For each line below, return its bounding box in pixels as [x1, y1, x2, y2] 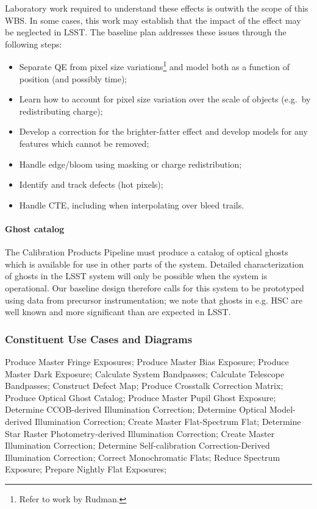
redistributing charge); [19, 104, 103, 117]
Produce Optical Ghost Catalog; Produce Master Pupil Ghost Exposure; [5, 391, 276, 404]
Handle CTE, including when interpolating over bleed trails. [19, 198, 244, 211]
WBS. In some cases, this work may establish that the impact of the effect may [5, 13, 301, 26]
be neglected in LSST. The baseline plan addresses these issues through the [5, 26, 287, 38]
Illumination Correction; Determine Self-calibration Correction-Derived [5, 439, 270, 452]
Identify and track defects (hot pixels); [19, 178, 163, 191]
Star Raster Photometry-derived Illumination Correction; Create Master [5, 427, 275, 440]
